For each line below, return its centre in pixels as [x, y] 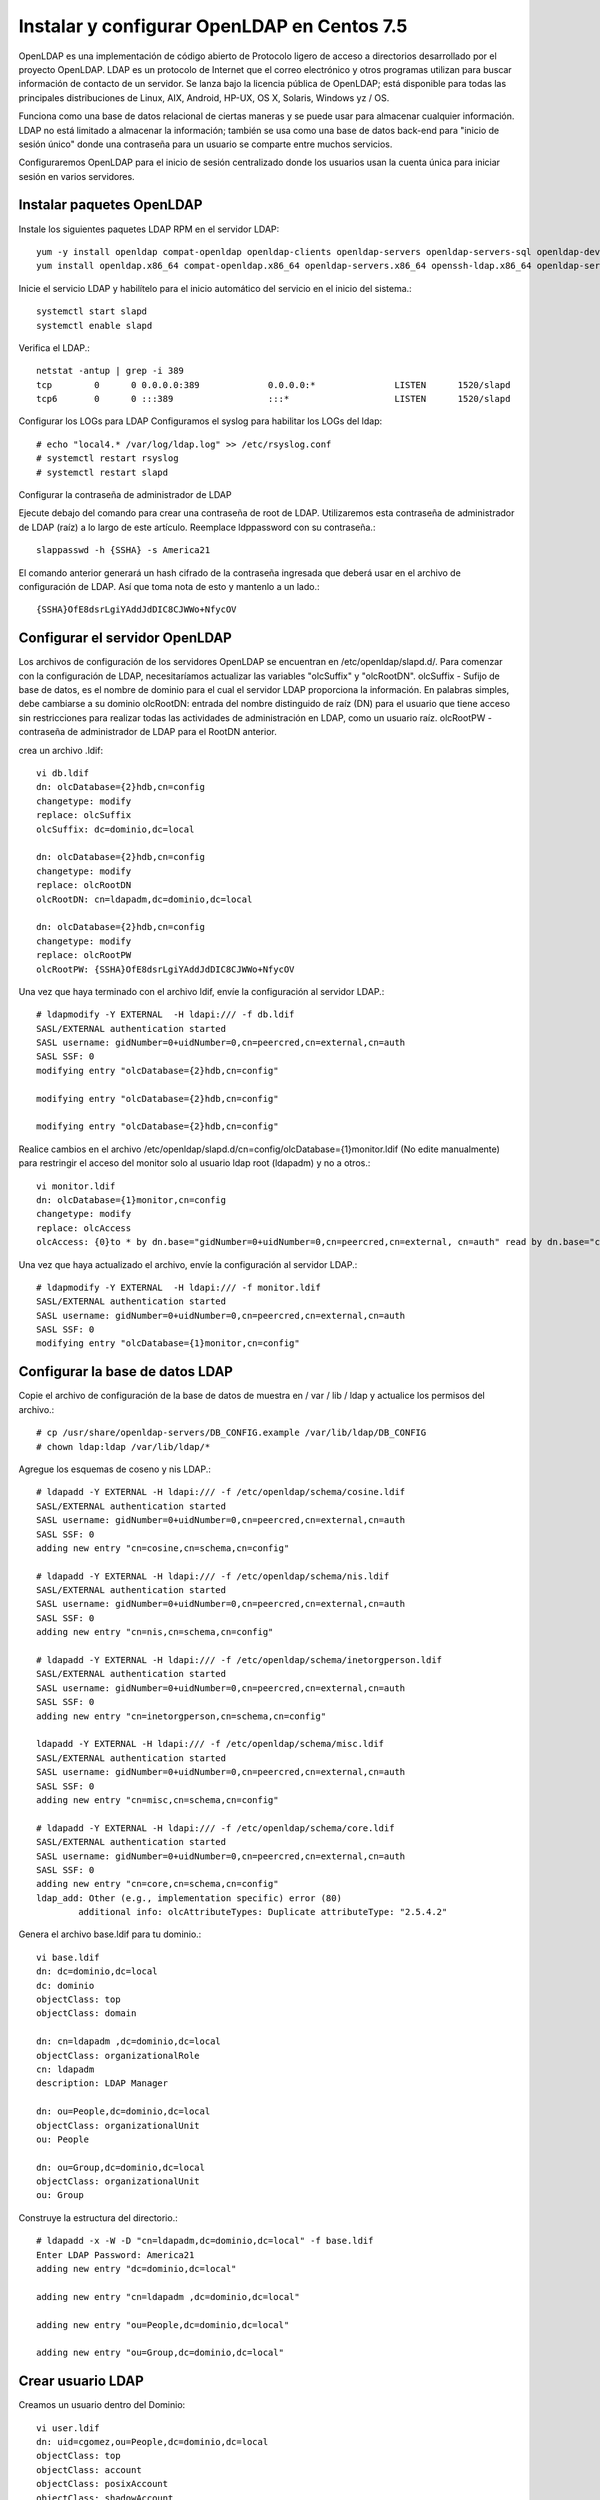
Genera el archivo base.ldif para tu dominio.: [110, 1934]
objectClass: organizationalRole [118, 2055]
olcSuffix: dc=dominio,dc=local [115, 829]
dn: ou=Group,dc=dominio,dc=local [120, 2167]
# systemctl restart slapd [102, 472]
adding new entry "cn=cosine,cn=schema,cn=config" [163, 1548]
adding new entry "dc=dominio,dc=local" [136, 2269]
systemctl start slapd [92, 311]
